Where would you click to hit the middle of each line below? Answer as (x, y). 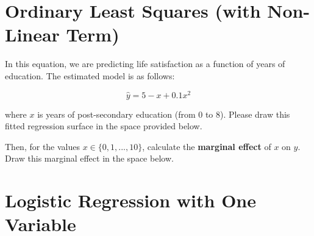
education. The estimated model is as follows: (90, 75)
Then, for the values (43, 146)
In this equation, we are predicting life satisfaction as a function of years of (145, 64)
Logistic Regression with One (130, 200)
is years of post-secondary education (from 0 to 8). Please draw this (164, 114)
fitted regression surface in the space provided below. (104, 126)
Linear (32, 34)
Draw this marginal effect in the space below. (89, 158)
